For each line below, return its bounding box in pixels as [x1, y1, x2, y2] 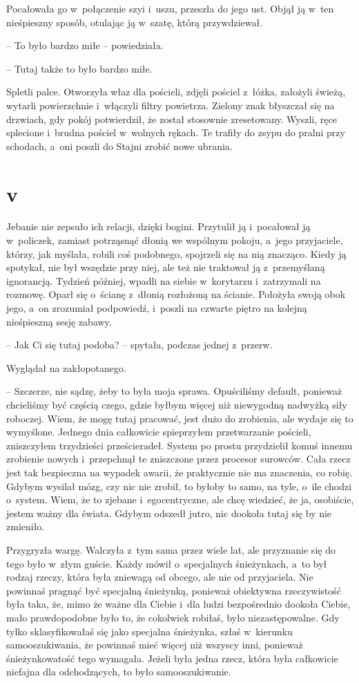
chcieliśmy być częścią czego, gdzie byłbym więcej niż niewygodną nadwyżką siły [6, 397, 347, 411]
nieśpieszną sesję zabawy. [6, 314, 112, 328]
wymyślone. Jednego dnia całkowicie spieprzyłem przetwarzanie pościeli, [6, 424, 311, 439]
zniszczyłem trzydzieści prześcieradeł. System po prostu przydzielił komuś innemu [6, 438, 353, 452]
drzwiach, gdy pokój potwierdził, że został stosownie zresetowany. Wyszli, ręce [6, 111, 337, 126]
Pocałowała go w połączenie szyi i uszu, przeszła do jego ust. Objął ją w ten [6, 1, 334, 15]
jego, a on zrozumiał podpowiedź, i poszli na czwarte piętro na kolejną [6, 301, 307, 315]
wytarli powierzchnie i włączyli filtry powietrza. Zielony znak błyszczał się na [6, 97, 335, 112]
